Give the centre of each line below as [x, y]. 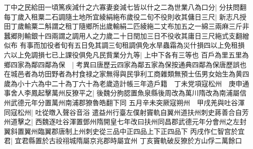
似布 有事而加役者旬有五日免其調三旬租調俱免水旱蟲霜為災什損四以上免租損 [124, 45]
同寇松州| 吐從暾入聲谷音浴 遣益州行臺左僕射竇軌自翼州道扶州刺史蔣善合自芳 [126, 112]
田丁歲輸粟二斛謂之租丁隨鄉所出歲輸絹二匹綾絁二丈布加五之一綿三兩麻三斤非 [126, 26]
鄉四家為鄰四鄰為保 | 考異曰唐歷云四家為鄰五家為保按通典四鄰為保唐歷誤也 [125, 64]
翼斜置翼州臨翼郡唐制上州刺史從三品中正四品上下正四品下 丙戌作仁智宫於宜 [124, 131]
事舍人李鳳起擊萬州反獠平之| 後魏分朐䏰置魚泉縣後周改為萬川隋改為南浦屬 [122, 93]
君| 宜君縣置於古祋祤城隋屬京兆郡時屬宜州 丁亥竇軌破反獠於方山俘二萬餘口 [123, 140]
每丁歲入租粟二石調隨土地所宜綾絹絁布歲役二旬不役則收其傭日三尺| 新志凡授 [125, 16]
